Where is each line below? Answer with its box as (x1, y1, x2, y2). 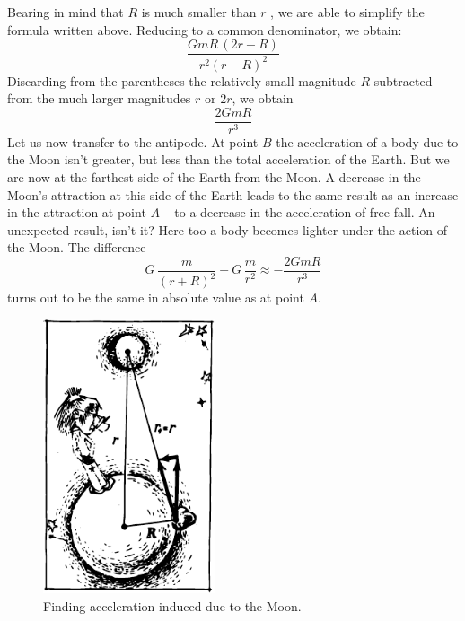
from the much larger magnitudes (7, 89, 191, 108)
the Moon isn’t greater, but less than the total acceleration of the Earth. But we (7, 150, 450, 169)
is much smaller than (141, 3, 257, 21)
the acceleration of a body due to (276, 132, 459, 151)
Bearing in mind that (7, 3, 124, 21)
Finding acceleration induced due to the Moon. (43, 597, 302, 616)
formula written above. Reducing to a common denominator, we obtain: (7, 20, 402, 39)
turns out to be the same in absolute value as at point (7, 288, 304, 307)
